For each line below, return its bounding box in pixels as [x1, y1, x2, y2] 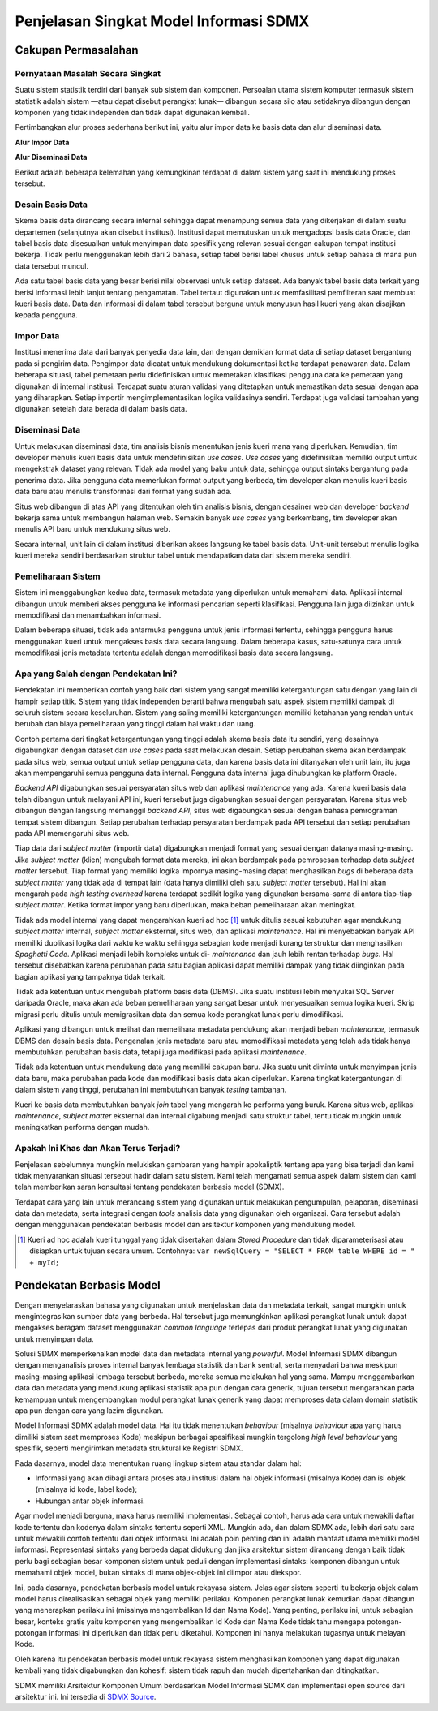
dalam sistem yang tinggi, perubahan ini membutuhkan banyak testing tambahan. [15, 1084, 287, 1095]
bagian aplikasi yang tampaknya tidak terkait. [15, 972, 166, 981]
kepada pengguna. [15, 310, 79, 320]
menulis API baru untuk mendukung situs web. [15, 524, 170, 534]
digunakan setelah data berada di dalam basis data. [15, 404, 187, 414]
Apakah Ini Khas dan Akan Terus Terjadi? [15, 1143, 181, 1154]
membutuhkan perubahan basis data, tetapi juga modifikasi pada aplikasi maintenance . [15, 1047, 307, 1057]
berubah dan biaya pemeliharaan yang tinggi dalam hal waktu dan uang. [15, 719, 256, 729]
